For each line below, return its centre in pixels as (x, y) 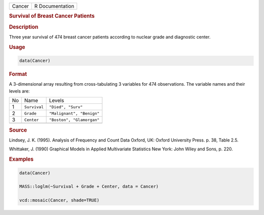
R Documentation (54, 6)
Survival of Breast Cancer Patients (52, 16)
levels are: (19, 91)
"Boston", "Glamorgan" (74, 120)
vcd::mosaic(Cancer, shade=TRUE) (59, 200)
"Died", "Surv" (66, 107)
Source (18, 130)
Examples (21, 159)
